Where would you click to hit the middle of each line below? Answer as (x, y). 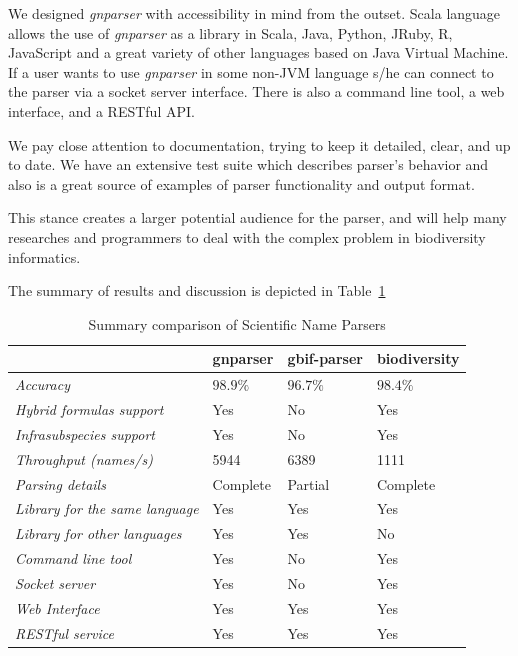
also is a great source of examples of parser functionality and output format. (241, 183)
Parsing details (60, 483)
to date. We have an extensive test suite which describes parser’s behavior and (248, 164)
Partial (308, 483)
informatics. (44, 256)
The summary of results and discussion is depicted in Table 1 (197, 290)
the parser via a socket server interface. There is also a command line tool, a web (256, 91)
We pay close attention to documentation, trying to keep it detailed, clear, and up (259, 144)
